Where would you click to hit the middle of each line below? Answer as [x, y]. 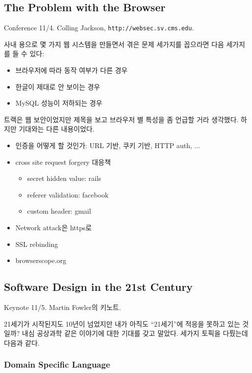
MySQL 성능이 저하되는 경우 [59, 103]
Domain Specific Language [57, 364]
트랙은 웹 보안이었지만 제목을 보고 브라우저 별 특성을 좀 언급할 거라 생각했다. [121, 119]
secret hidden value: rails [64, 178]
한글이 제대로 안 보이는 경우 [58, 86]
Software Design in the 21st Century [98, 287]
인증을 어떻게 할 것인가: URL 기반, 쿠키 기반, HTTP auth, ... [108, 145]
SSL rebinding [37, 244]
